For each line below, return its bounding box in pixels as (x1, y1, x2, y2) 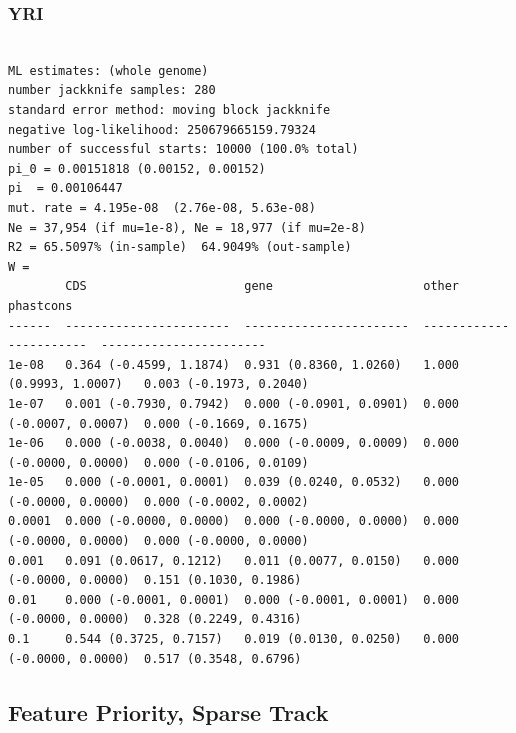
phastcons (8, 298, 73, 313)
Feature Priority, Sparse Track (8, 696, 329, 727)
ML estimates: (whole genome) (8, 63, 209, 78)
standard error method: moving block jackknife (8, 103, 331, 117)
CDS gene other (65, 279, 460, 294)
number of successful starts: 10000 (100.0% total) (8, 142, 359, 157)
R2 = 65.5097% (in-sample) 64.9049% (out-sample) (8, 240, 352, 255)
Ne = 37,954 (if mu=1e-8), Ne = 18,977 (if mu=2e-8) (8, 220, 366, 235)
